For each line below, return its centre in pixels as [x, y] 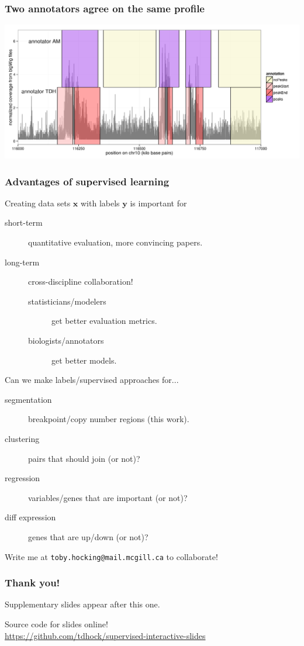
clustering [22, 439]
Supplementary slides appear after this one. [82, 604]
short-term [24, 222]
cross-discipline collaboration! [81, 281]
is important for [158, 203]
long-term [22, 262]
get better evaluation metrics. [104, 321]
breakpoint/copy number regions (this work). [109, 419]
